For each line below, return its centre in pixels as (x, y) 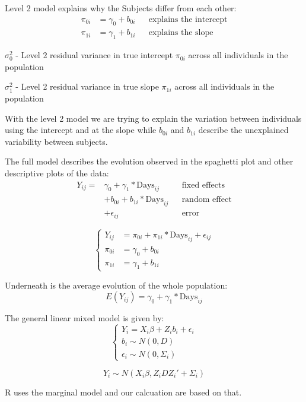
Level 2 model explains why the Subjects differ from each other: (121, 8)
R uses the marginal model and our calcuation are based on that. (123, 392)
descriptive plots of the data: (57, 173)
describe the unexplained (243, 130)
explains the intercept (188, 19)
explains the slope (181, 33)
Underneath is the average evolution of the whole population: (116, 285)
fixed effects (203, 185)
